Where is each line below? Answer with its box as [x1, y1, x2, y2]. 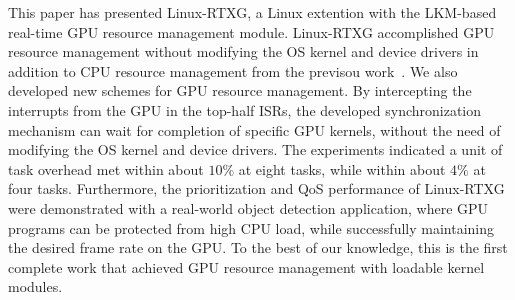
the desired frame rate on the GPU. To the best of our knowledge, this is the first [8, 237, 508, 258]
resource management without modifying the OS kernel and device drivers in [8, 41, 479, 62]
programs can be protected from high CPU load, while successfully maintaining [8, 217, 495, 238]
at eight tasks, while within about [238, 158, 446, 179]
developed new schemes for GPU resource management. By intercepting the [8, 80, 472, 101]
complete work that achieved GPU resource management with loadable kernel [8, 256, 485, 277]
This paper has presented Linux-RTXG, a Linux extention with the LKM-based [8, 2, 497, 22]
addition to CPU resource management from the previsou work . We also [8, 60, 458, 81]
